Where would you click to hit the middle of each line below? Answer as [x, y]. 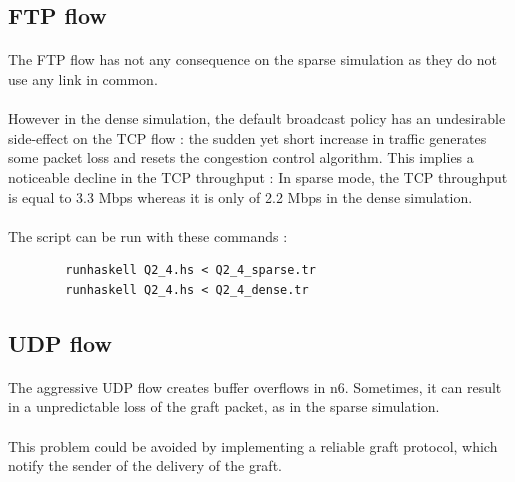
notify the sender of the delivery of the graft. [145, 465]
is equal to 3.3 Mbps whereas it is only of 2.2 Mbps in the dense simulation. [240, 196]
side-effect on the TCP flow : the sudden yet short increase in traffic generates [247, 137]
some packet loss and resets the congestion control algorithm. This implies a [241, 157]
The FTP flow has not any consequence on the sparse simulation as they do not [252, 59]
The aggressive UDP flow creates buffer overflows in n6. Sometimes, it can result [255, 386]
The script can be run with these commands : [148, 235]
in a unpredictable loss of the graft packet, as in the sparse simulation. [224, 406]
